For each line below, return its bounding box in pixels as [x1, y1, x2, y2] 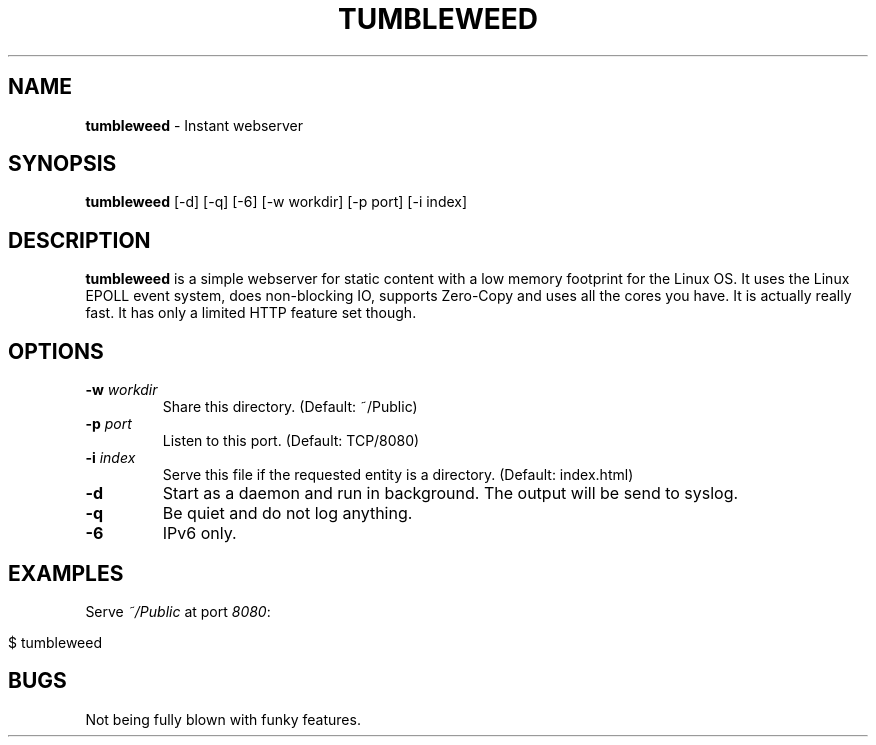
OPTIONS [8, 338, 104, 364]
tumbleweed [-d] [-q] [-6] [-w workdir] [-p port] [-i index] [85, 193, 468, 211]
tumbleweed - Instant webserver [85, 116, 304, 134]
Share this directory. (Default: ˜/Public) [162, 398, 418, 416]
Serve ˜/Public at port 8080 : [85, 602, 271, 620]
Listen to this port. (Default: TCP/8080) [162, 432, 420, 450]
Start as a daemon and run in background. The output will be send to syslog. [162, 483, 739, 504]
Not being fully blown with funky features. [85, 710, 361, 728]
